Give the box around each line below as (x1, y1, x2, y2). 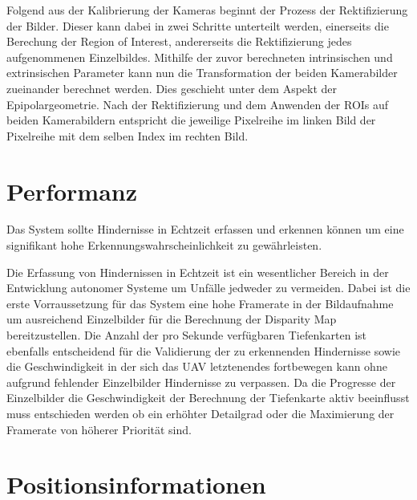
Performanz (6, 174, 138, 207)
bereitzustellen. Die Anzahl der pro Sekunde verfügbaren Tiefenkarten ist (6, 327, 367, 343)
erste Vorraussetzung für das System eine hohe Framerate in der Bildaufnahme (6, 295, 394, 311)
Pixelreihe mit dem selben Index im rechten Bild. (6, 127, 249, 144)
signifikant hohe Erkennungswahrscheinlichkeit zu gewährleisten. (6, 237, 322, 254)
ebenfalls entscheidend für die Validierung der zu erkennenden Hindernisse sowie (6, 342, 400, 359)
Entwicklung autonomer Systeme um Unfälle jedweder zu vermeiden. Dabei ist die (6, 279, 411, 296)
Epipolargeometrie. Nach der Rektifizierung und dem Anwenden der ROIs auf (6, 96, 389, 112)
